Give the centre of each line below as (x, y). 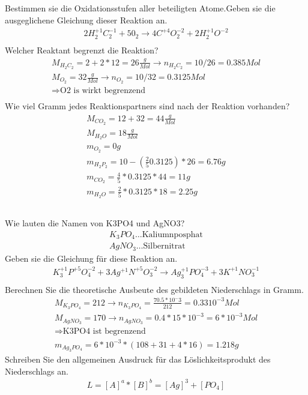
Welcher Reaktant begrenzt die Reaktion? (82, 50)
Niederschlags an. (37, 371)
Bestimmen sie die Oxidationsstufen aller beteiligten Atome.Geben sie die (140, 8)
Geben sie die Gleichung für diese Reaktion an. (91, 258)
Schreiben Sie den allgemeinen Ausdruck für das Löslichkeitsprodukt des (138, 359)
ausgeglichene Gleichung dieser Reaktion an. (86, 20)
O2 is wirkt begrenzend (103, 90)
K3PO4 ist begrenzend (104, 331)
